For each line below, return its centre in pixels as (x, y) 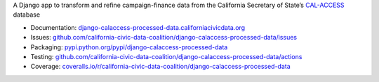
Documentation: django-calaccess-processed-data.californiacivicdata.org (138, 27)
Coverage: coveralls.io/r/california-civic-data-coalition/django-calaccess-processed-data (160, 67)
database (27, 15)
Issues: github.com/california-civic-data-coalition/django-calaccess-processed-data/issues (164, 38)
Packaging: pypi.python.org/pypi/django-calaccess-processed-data (129, 47)
